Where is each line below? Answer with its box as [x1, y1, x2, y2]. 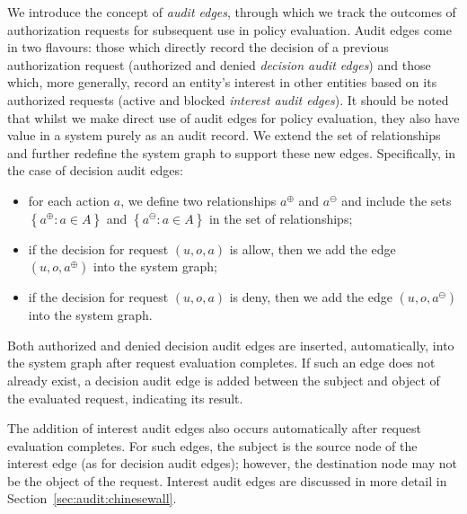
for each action [28, 191, 110, 209]
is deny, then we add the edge [229, 288, 392, 306]
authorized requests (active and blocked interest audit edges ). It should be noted [7, 90, 449, 109]
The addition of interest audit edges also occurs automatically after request [7, 419, 421, 438]
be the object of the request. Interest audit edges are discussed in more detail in [7, 471, 447, 490]
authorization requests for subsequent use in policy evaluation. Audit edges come [7, 20, 452, 39]
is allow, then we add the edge [229, 239, 396, 258]
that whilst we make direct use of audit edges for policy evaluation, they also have [7, 108, 460, 127]
